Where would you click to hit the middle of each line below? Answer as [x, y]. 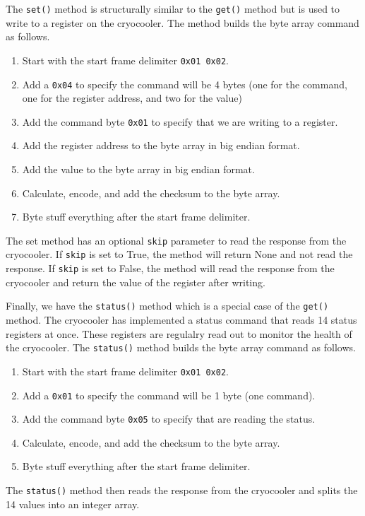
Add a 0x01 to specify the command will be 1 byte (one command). [169, 395]
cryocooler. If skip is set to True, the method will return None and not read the [179, 254]
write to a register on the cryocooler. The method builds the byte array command [182, 22]
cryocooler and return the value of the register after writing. [136, 282]
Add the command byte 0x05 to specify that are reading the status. [169, 419]
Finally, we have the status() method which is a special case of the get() [167, 306]
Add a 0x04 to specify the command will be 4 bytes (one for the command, [185, 84]
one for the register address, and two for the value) [132, 98]
